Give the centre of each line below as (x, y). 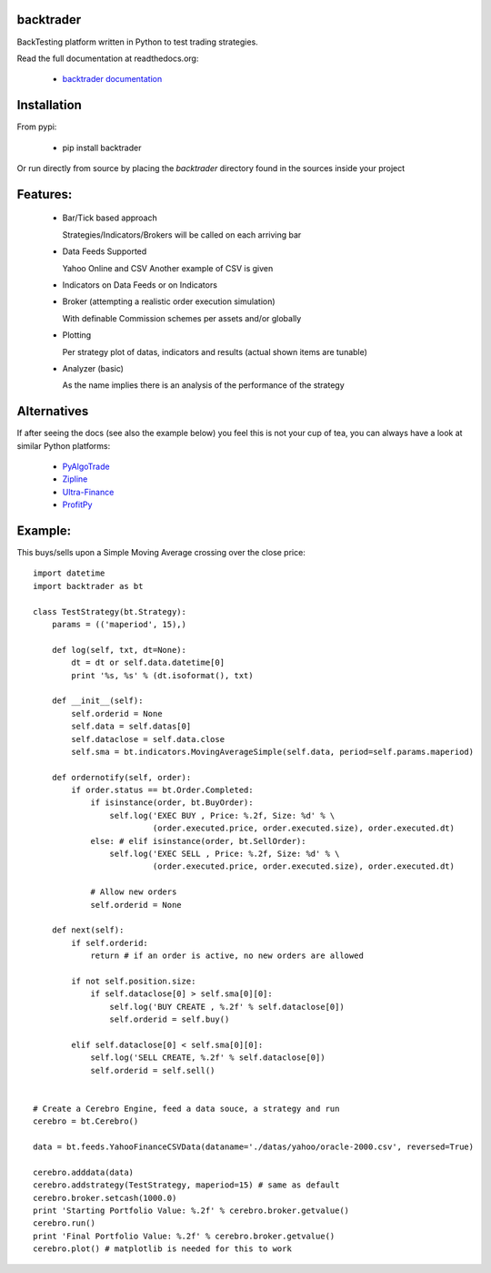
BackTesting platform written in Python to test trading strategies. (137, 42)
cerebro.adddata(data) (84, 1172)
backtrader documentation (112, 79)
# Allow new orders (134, 892)
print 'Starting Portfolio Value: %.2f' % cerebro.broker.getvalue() (191, 1210)
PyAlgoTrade (86, 466)
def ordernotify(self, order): (121, 777)
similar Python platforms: (64, 445)
